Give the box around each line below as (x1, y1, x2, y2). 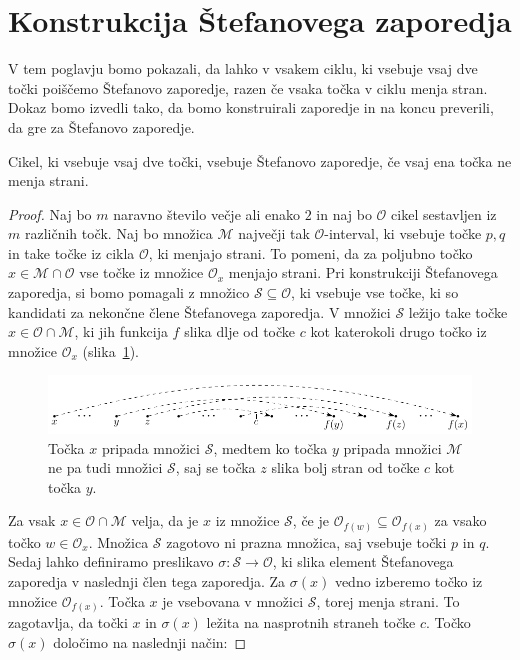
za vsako (434, 510, 487, 531)
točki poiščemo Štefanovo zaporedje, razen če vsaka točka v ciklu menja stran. (8, 77, 488, 98)
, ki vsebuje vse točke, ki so (291, 282, 459, 303)
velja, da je (131, 510, 199, 531)
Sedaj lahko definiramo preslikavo (8, 551, 214, 572)
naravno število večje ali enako (113, 203, 300, 224)
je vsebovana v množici (162, 590, 304, 611)
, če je (292, 510, 329, 531)
